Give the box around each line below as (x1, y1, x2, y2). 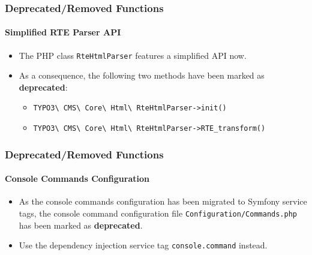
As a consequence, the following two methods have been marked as (19, 69, 265, 82)
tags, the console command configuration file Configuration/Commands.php (19, 207, 298, 220)
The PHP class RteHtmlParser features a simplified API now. (19, 49, 247, 61)
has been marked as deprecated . (19, 218, 143, 231)
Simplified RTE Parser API (5, 26, 121, 38)
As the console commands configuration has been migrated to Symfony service (19, 195, 307, 208)
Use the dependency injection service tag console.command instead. (19, 239, 268, 251)
